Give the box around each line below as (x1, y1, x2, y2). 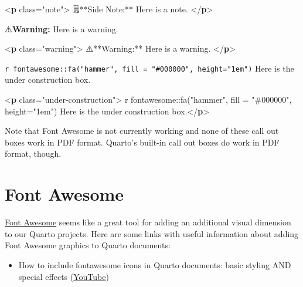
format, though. (5, 147, 62, 160)
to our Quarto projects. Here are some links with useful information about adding (5, 227, 299, 239)
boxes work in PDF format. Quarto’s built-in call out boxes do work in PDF (5, 136, 280, 148)
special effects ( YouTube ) (18, 270, 109, 282)
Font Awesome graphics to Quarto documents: (5, 239, 171, 251)
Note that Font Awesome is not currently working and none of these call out (5, 124, 279, 137)
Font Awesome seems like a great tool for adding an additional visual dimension (5, 216, 291, 228)
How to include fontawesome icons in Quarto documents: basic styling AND (18, 258, 291, 271)
